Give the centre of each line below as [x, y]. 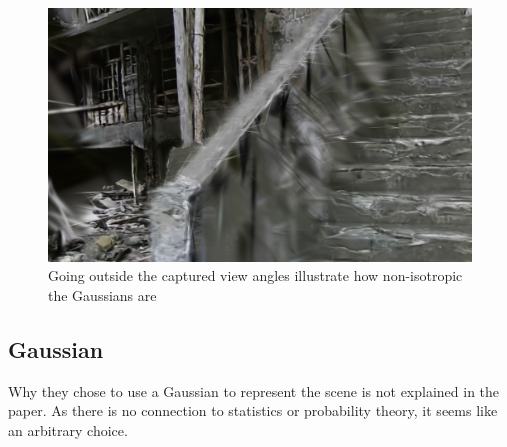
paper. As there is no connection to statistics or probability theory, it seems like [253, 410]
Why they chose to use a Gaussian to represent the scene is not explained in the [254, 390]
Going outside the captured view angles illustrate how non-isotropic [255, 275]
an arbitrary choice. [68, 429]
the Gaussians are [102, 295]
